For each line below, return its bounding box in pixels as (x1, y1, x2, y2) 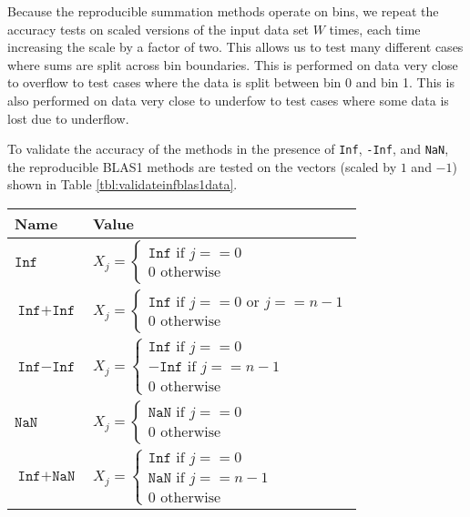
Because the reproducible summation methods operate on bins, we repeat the (7, 2, 439, 20)
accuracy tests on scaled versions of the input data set (7, 19, 310, 38)
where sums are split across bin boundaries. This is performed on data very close (7, 55, 458, 74)
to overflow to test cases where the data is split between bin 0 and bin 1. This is (7, 73, 455, 92)
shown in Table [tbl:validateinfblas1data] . (7, 175, 238, 194)
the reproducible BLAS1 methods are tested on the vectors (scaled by (7, 157, 397, 176)
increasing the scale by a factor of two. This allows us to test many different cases (7, 37, 464, 56)
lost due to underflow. (7, 108, 129, 127)
